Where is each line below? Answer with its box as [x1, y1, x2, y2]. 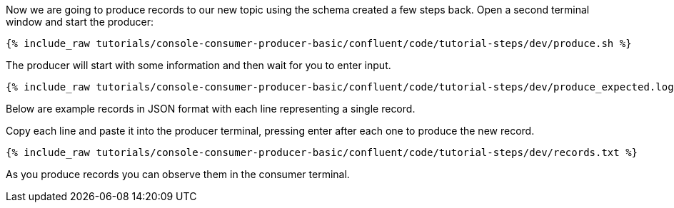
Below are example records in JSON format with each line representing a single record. [6, 103, 416, 115]
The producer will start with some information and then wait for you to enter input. [6, 59, 391, 71]
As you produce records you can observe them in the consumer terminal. [6, 168, 350, 180]
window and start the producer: [6, 16, 154, 28]
